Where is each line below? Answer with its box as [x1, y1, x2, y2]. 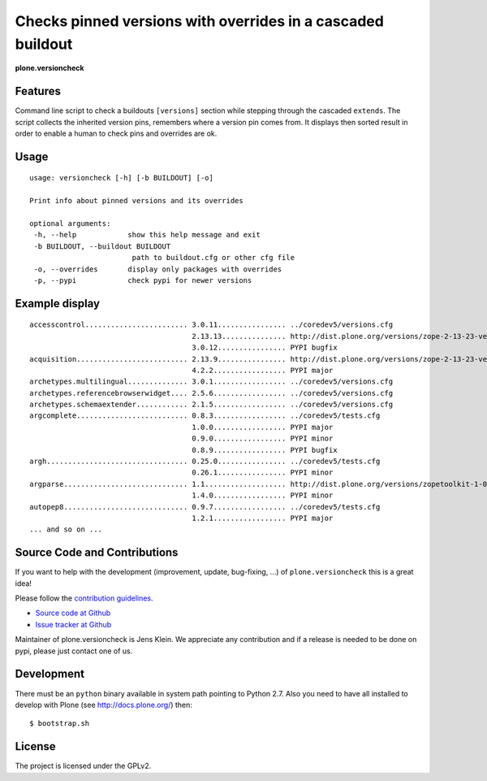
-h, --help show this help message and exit [33, 230, 261, 240]
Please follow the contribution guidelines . [15, 593, 153, 603]
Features [15, 85, 61, 98]
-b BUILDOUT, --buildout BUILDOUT [33, 241, 171, 251]
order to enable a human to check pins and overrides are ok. [15, 128, 218, 138]
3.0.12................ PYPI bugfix [192, 343, 338, 353]
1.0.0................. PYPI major [192, 423, 334, 432]
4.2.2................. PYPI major [192, 366, 334, 375]
